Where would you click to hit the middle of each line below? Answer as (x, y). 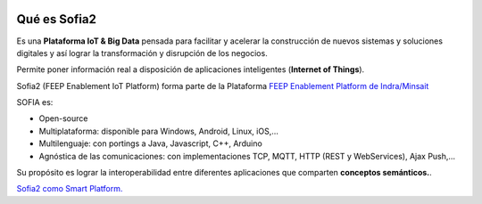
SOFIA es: (35, 102)
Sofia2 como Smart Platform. (70, 189)
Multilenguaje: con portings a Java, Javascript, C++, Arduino (150, 143)
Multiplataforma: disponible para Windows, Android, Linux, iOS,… (158, 131)
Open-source (63, 118)
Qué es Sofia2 (57, 19)
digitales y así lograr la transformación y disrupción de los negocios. (142, 53)
